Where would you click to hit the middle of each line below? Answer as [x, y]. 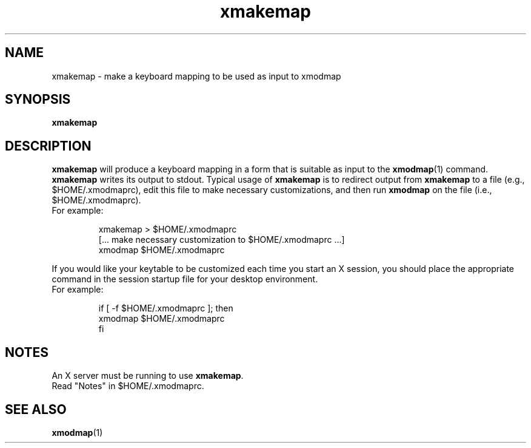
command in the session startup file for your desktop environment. [185, 279]
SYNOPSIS [38, 100]
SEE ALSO [36, 409]
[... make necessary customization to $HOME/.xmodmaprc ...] [222, 240]
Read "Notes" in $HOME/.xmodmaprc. [128, 386]
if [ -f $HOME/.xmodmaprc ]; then [166, 308]
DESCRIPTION [48, 146]
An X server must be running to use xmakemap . [148, 376]
